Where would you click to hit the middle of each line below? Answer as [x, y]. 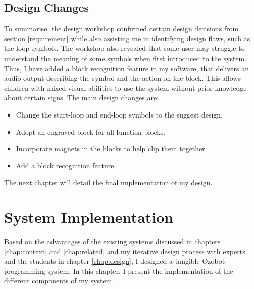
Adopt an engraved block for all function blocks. [91, 131]
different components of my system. [59, 281]
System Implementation [89, 217]
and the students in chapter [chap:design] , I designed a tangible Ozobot [115, 261]
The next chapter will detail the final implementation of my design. [108, 182]
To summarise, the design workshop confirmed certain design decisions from [121, 28]
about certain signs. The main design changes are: [82, 98]
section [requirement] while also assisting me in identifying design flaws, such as [127, 38]
